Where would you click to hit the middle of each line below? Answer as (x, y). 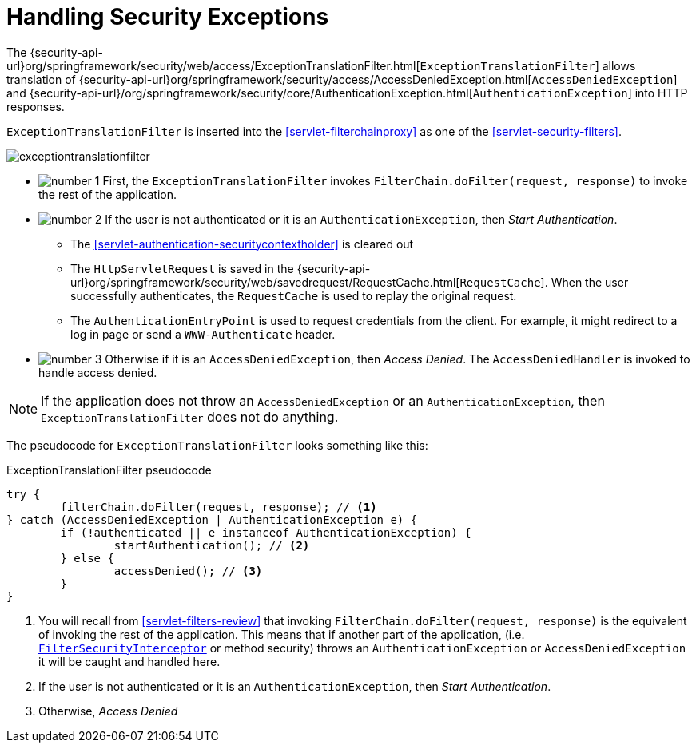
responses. (36, 106)
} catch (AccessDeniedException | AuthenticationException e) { (212, 519)
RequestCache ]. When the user (544, 282)
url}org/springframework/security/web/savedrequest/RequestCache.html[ (265, 282)
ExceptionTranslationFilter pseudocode (109, 470)
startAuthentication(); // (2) (212, 545)
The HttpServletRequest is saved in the (182, 268)
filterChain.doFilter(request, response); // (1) (219, 507)
